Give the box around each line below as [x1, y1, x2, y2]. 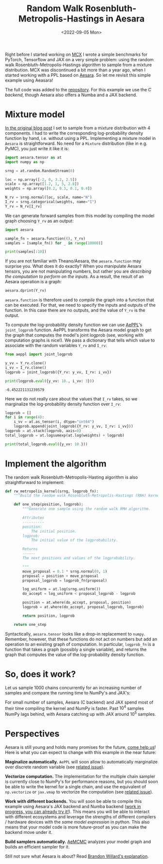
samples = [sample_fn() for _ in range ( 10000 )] [5, 241, 103, 245]
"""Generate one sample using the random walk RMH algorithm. [22, 506, 151, 512]
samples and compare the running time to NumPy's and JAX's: [5, 690, 130, 695]
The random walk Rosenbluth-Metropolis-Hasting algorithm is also [5, 474, 138, 480]
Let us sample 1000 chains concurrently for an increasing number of [5, 685, 142, 691]
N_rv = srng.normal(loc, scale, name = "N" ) [5, 195, 92, 200]
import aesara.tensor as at [5, 155, 62, 160]
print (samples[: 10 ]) [5, 249, 47, 254]
